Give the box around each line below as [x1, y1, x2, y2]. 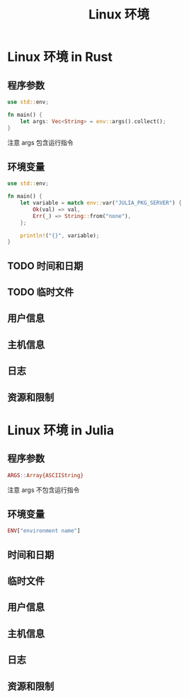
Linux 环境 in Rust [7, 49, 113, 65]
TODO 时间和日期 [7, 260, 84, 272]
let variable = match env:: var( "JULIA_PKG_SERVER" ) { [20, 200, 182, 207]
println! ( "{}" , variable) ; [20, 231, 100, 239]
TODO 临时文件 [7, 286, 74, 298]
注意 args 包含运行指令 [7, 138, 74, 147]
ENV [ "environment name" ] [7, 527, 81, 534]
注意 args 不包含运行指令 [7, 486, 80, 494]
